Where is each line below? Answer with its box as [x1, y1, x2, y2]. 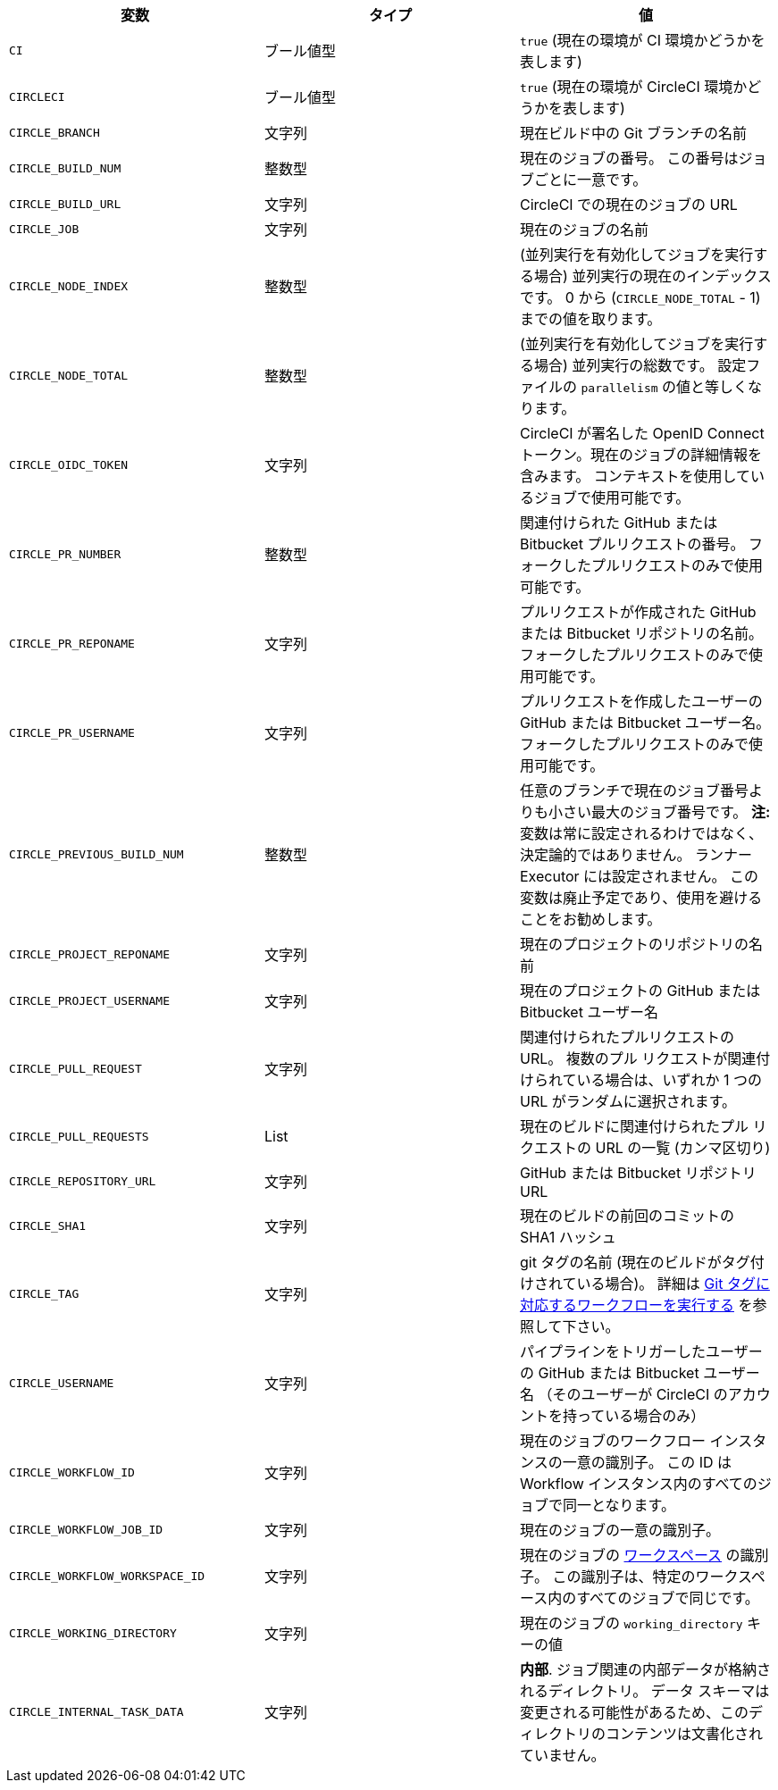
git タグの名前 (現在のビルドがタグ [519, 1253, 750, 1271]
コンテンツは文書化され [605, 1725, 763, 1743]
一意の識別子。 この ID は [562, 1453, 732, 1471]
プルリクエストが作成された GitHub [519, 603, 757, 621]
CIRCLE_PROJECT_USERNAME [9, 993, 171, 1008]
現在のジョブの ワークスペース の [519, 1546, 740, 1564]
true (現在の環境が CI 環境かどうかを [519, 31, 765, 49]
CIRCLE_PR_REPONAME [9, 636, 135, 650]
